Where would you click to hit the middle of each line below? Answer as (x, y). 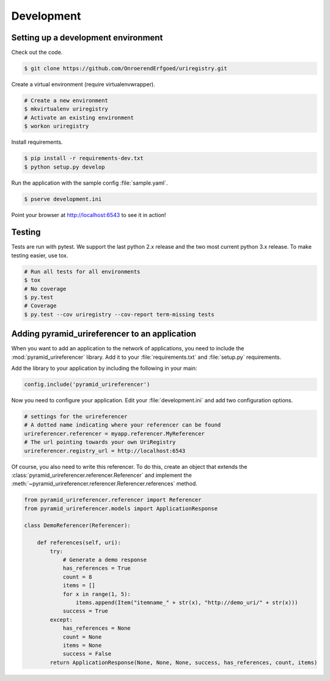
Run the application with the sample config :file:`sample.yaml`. (90, 183)
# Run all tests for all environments (82, 271)
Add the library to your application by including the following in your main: (104, 368)
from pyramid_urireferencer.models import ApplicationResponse (121, 508)
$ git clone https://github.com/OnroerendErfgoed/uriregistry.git (126, 68)
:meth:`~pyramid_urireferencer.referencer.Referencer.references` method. (105, 484)
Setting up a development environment (87, 38)
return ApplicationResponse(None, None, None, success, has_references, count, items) (184, 662)
